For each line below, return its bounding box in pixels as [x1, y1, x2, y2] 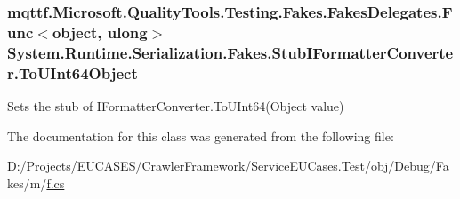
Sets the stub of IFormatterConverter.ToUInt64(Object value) [7, 96, 344, 115]
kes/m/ [7, 173, 47, 192]
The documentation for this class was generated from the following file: [7, 126, 394, 145]
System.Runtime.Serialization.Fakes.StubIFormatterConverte [7, 41, 454, 63]
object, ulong [52, 20, 148, 43]
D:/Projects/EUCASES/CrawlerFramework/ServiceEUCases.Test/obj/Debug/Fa [7, 156, 449, 175]
